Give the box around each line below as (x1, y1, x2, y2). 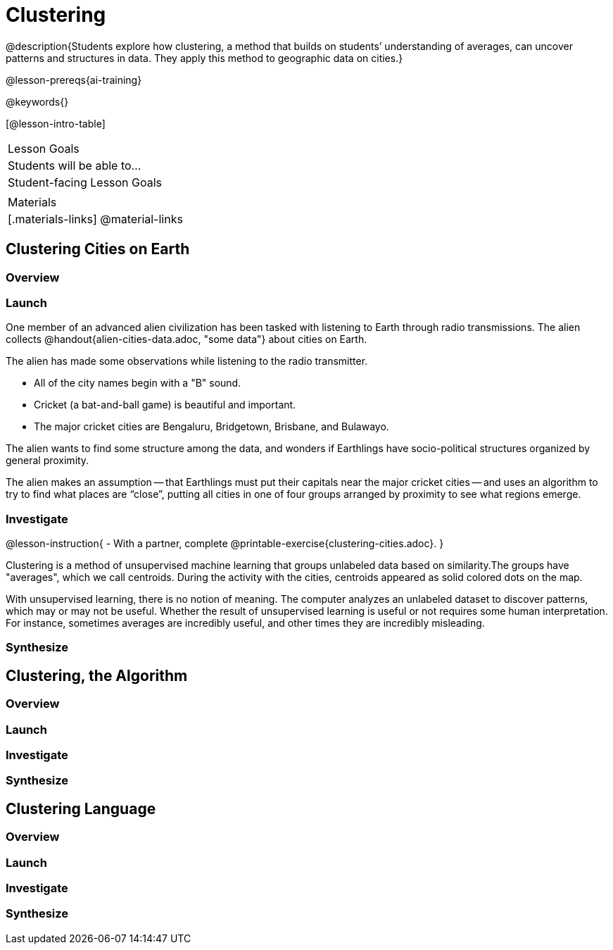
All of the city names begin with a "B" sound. (34, 377, 241, 389)
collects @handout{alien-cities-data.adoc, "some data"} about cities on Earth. (6, 333, 367, 346)
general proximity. (6, 454, 89, 467)
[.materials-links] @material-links (8, 211, 183, 226)
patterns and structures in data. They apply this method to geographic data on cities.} (6, 51, 403, 64)
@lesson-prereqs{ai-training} (6, 73, 142, 86)
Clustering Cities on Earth (6, 240, 190, 258)
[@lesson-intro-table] (6, 117, 106, 130)
